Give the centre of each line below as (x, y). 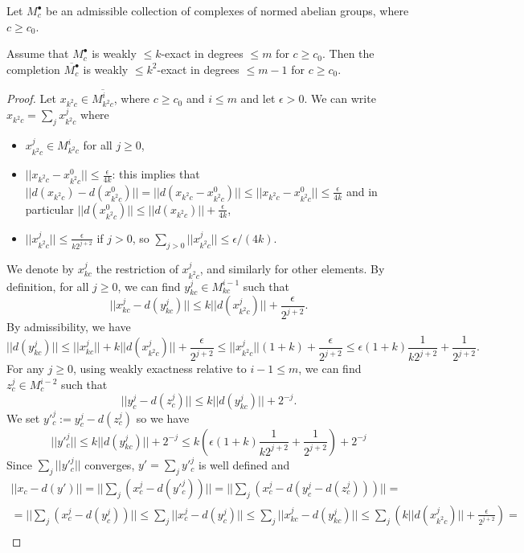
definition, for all (48, 286)
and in (362, 191)
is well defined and (244, 464)
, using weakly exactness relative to (160, 369)
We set (23, 418)
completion (33, 69)
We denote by (40, 268)
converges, (110, 464)
